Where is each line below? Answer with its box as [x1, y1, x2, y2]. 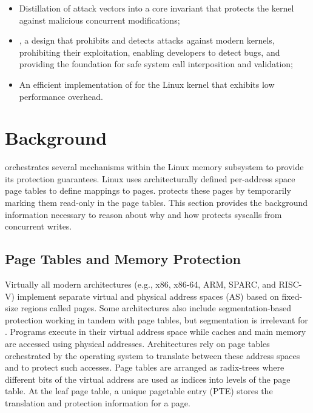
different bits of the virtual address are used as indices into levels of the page [5, 372, 291, 385]
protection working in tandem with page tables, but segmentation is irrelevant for [5, 313, 308, 326]
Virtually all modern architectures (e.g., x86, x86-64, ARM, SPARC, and [5, 278, 276, 291]
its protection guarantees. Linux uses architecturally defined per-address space [5, 172, 295, 185]
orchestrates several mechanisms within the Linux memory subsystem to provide [5, 160, 304, 173]
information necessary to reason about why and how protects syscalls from [5, 208, 282, 220]
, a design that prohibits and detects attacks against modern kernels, [19, 34, 275, 47]
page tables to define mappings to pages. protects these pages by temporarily [5, 184, 291, 197]
